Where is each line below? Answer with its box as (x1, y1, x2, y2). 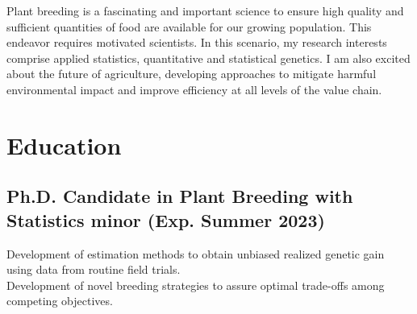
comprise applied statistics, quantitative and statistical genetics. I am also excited (6, 49, 411, 66)
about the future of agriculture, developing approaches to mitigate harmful (6, 65, 377, 82)
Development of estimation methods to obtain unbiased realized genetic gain (6, 245, 385, 262)
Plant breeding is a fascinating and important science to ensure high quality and (6, 2, 404, 19)
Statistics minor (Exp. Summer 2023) (6, 207, 325, 232)
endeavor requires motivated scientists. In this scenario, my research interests (6, 34, 387, 51)
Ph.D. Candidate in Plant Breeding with (6, 184, 353, 209)
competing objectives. (6, 292, 113, 309)
